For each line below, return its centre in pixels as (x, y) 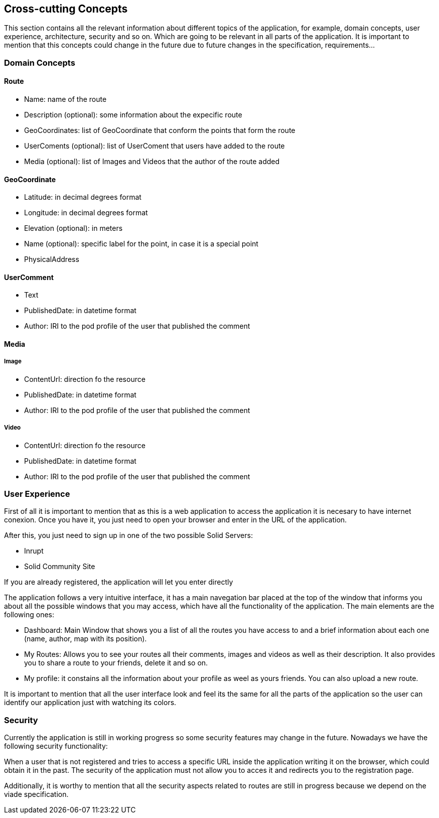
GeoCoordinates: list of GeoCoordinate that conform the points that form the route (160, 130)
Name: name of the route (65, 99)
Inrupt (34, 551)
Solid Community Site (60, 567)
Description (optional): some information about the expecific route (133, 115)
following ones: (29, 615)
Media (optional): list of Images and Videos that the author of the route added (152, 162)
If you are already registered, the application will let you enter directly (119, 582)
